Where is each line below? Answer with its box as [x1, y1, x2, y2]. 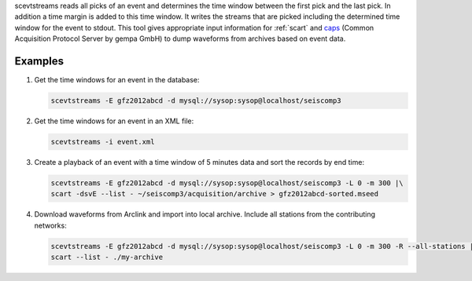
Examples [14, 54, 65, 68]
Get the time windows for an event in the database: [34, 75, 200, 85]
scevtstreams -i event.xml [50, 137, 155, 147]
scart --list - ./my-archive [50, 253, 164, 262]
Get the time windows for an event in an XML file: [34, 116, 194, 126]
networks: [34, 221, 67, 230]
